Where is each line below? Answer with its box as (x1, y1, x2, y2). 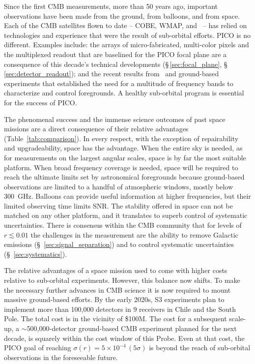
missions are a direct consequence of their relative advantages (4, 123, 189, 134)
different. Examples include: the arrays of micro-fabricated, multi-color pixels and (4, 39, 249, 50)
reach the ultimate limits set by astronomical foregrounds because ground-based (4, 172, 245, 182)
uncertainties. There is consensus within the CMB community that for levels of (4, 220, 242, 230)
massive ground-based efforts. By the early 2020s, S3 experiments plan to (4, 294, 225, 304)
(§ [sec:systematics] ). (4, 248, 67, 259)
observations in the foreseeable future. (4, 352, 118, 362)
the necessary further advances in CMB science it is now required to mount (4, 284, 231, 295)
